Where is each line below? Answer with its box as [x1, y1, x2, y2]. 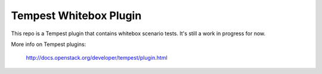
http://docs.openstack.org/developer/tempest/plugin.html [26, 54, 168, 61]
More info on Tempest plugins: [11, 41, 86, 48]
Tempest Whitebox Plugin [11, 9, 142, 22]
